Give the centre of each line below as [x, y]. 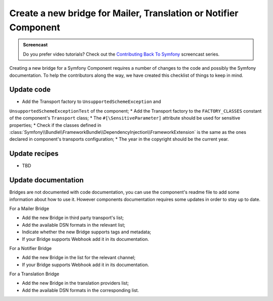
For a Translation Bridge [34, 274]
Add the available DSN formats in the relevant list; [74, 225]
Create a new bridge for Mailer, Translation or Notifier [124, 13]
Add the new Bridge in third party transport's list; [73, 218]
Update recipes [34, 154]
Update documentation [47, 180]
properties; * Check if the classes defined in [55, 125]
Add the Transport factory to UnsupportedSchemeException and [92, 102]
